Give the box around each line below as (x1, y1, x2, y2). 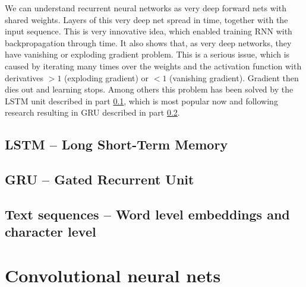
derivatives (5, 71, 44, 84)
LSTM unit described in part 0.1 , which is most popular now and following (5, 94, 278, 107)
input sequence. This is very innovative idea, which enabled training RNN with (5, 25, 292, 37)
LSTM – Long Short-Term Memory (5, 135, 228, 154)
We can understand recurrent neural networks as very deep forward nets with (5, 2, 286, 14)
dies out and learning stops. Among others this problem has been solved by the (5, 83, 294, 95)
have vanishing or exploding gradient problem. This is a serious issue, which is (5, 48, 290, 60)
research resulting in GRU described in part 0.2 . (5, 106, 180, 119)
